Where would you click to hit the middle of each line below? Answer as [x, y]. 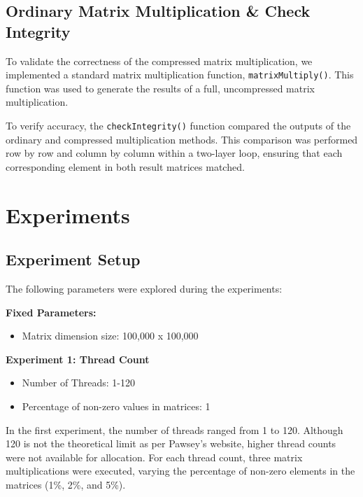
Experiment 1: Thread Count [78, 359]
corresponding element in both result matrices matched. [125, 166]
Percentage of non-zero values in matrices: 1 [116, 406]
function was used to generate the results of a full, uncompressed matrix [160, 88]
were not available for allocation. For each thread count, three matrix [154, 457]
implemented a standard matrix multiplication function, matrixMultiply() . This [180, 75]
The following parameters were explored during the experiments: [144, 289]
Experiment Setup [73, 259]
